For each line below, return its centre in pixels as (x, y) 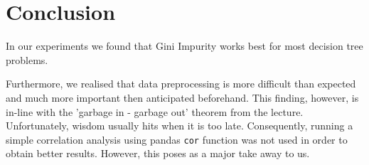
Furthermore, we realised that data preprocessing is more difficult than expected (181, 84)
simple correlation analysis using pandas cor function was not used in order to (177, 139)
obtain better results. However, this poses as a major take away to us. (158, 153)
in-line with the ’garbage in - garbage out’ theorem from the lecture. (155, 111)
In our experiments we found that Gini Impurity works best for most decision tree (184, 46)
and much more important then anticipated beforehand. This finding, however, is (182, 97)
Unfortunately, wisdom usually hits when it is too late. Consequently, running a (180, 126)
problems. (27, 59)
